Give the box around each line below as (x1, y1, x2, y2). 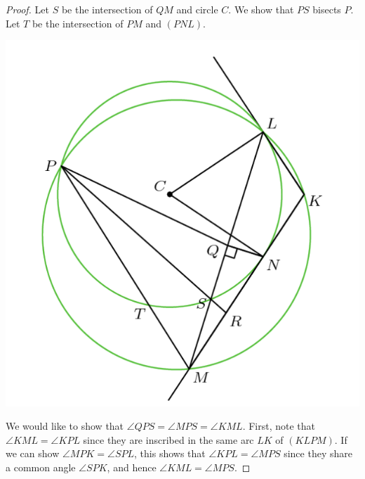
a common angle (6, 459, 76, 474)
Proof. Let (6, 2, 49, 16)
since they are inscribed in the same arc (83, 432, 254, 447)
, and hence (107, 459, 157, 474)
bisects (312, 2, 341, 16)
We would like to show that (6, 419, 124, 433)
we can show (6, 446, 60, 461)
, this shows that (134, 446, 206, 461)
